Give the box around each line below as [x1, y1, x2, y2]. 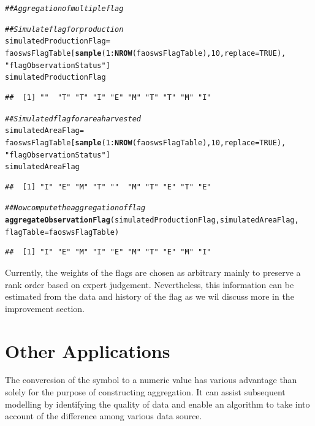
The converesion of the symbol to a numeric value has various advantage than [5, 373, 297, 386]
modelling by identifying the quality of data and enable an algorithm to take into [5, 397, 310, 410]
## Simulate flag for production [5, 25, 124, 34]
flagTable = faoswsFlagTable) [5, 227, 120, 237]
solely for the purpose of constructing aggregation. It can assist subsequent [5, 386, 286, 398]
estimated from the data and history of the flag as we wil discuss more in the [5, 290, 294, 303]
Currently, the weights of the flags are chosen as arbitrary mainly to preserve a [5, 265, 301, 278]
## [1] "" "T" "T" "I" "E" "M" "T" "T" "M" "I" [5, 93, 211, 102]
